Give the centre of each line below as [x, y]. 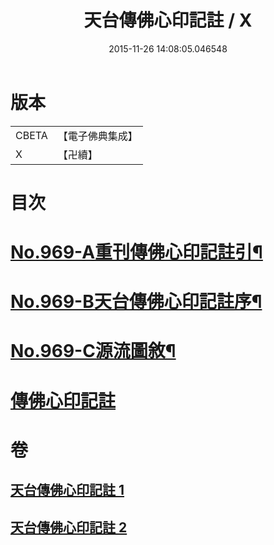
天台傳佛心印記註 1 [67, 490]
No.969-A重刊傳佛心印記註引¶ [136, 252]
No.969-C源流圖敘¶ [93, 351]
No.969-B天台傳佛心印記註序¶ [136, 302]
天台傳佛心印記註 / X [168, 20]
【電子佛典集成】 [97, 136]
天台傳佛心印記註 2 [69, 527]
